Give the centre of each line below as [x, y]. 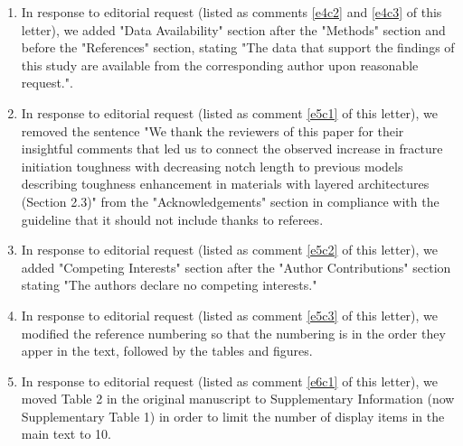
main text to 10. [66, 434]
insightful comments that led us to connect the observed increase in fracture [232, 149]
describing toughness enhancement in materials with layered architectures [225, 184]
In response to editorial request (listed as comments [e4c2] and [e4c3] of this [231, 12]
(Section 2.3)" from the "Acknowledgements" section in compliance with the [230, 201]
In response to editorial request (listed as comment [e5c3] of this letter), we [230, 315]
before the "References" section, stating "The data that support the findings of [238, 47]
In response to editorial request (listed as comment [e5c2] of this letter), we [230, 250]
